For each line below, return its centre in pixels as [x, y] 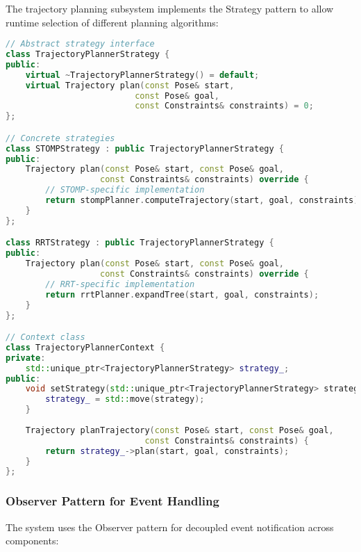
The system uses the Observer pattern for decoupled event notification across [170, 527]
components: [32, 541]
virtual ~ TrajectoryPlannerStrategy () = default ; [142, 75]
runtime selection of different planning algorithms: [112, 22]
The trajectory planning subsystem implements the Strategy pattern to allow [170, 8]
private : [26, 358]
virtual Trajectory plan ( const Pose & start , [130, 85]
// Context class [45, 338]
